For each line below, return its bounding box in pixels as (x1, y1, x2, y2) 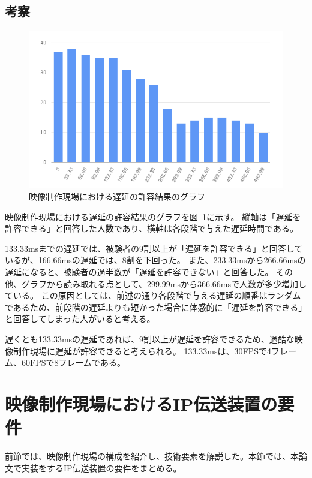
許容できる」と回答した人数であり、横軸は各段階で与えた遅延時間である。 (5, 222, 298, 235)
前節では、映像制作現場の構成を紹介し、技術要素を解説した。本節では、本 (5, 450, 299, 462)
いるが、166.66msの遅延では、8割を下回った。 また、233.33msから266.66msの (5, 254, 306, 266)
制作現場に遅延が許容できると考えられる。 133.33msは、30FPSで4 (13, 344, 271, 357)
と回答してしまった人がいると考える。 (5, 312, 155, 325)
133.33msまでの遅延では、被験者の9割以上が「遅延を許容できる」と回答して (5, 242, 303, 254)
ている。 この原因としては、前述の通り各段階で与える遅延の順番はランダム (5, 289, 301, 302)
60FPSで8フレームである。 (21, 356, 125, 369)
